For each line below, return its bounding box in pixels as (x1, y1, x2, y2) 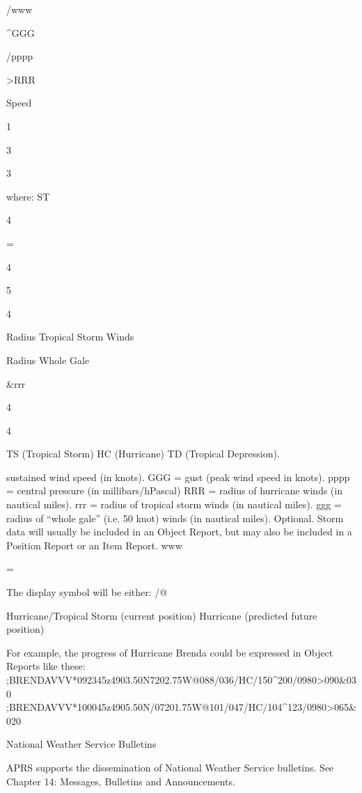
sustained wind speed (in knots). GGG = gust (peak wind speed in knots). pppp (6, 469, 350, 484)
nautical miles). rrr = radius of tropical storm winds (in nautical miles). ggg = (6, 497, 342, 512)
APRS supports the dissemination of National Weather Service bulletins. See (6, 760, 334, 774)
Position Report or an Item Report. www (6, 537, 182, 552)
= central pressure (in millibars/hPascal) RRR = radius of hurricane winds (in (6, 483, 343, 498)
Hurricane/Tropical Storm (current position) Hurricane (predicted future (6, 608, 317, 622)
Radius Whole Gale (6, 352, 89, 367)
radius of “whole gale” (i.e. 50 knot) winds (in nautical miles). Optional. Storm (6, 510, 344, 525)
